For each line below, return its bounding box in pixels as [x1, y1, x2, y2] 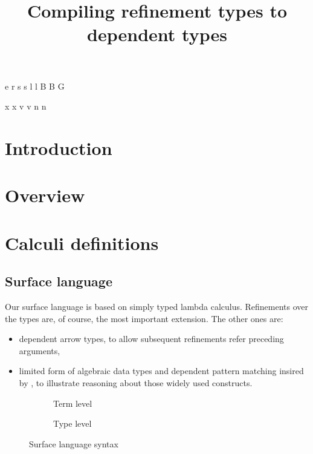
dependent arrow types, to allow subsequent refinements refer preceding [19, 332, 284, 345]
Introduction [5, 135, 112, 160]
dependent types [87, 22, 227, 47]
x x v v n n [5, 100, 47, 113]
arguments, [19, 344, 60, 357]
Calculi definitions [5, 230, 159, 255]
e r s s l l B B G [5, 79, 65, 92]
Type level [53, 417, 92, 430]
